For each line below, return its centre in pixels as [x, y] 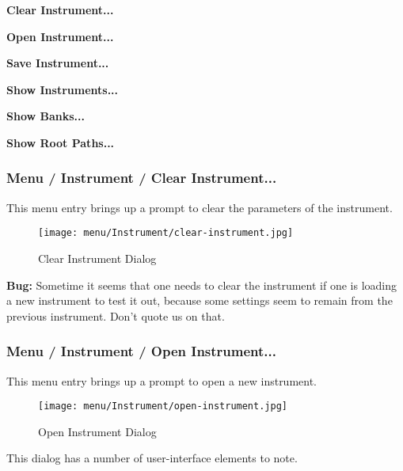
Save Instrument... [58, 63]
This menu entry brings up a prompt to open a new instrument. [162, 380]
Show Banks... [46, 116]
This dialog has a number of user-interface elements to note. [152, 458]
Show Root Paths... [61, 142]
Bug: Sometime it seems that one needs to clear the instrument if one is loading [201, 285]
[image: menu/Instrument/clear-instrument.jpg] [166, 233]
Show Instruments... [63, 89]
